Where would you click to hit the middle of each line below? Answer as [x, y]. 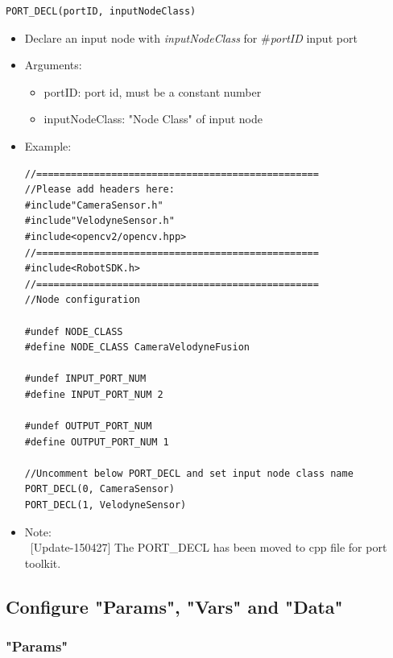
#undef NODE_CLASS [74, 331]
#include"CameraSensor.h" [94, 205]
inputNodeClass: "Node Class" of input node [153, 119]
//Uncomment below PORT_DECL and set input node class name [189, 473]
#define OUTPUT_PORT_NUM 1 [97, 442]
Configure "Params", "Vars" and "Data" [174, 606]
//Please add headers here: [99, 190]
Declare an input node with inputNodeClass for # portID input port [191, 37]
